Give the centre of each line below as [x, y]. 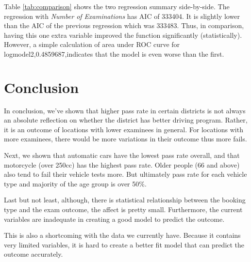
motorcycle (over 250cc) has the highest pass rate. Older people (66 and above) [122, 164]
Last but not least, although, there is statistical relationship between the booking [125, 200]
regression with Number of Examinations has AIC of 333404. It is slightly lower [122, 16]
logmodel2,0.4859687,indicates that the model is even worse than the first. [114, 54]
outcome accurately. [33, 254]
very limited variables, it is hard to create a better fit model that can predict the [124, 244]
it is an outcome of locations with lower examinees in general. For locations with [124, 129]
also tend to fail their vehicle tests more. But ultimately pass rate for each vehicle [125, 174]
